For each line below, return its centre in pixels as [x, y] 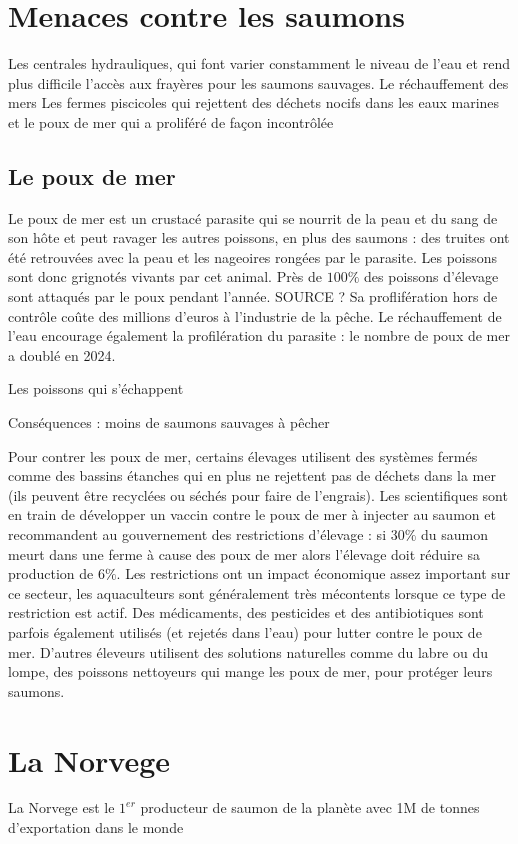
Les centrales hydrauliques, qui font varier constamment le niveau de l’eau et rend [259, 63]
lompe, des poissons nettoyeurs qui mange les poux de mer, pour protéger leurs [250, 671]
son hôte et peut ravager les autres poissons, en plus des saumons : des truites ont [259, 237]
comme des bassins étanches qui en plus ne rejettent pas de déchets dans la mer [252, 475]
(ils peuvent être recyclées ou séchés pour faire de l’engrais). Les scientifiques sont [258, 494]
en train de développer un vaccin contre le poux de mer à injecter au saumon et [252, 514]
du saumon [455, 534]
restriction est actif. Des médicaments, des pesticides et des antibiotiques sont [246, 612]
